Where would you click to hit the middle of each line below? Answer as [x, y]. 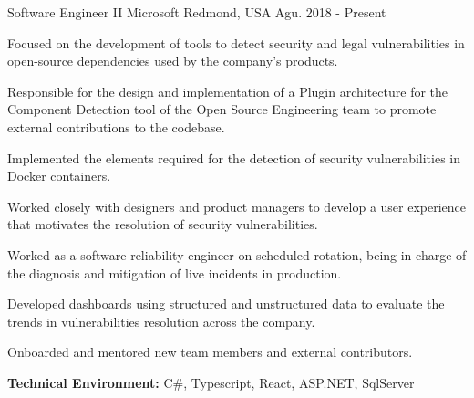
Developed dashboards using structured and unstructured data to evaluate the [226, 304]
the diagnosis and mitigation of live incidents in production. [175, 272]
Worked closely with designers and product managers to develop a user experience [237, 206]
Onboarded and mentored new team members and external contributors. [210, 352]
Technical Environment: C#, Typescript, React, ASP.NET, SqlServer [211, 382]
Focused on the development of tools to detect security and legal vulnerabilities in [236, 42]
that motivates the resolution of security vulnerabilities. [163, 224]
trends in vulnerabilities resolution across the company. [161, 321]
